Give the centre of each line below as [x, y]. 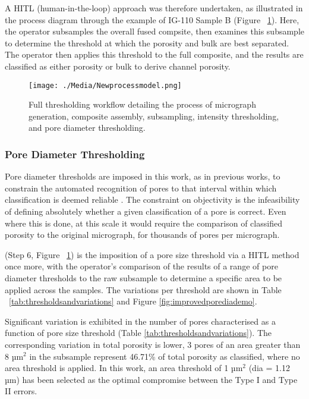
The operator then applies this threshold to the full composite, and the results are [154, 54]
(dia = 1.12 [269, 368]
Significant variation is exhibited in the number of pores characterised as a [140, 321]
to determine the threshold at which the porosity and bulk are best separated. [147, 43]
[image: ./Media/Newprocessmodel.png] [105, 85]
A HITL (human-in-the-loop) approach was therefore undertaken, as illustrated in [154, 8]
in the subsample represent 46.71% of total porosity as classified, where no [165, 356]
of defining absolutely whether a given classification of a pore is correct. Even [146, 211]
